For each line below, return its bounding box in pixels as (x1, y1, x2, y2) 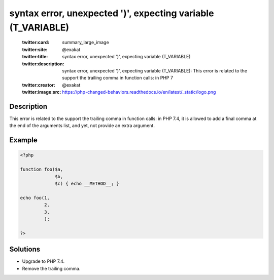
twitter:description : (22, 61, 64, 67)
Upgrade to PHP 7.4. (22, 258, 65, 264)
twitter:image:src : (22, 89, 61, 95)
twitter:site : (22, 46, 48, 53)
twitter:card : (22, 39, 50, 46)
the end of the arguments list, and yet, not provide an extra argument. (9, 123, 155, 129)
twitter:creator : (22, 82, 55, 88)
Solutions (9, 245, 41, 254)
